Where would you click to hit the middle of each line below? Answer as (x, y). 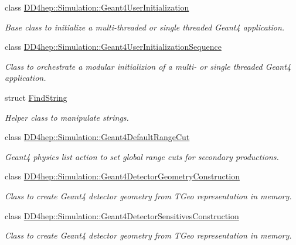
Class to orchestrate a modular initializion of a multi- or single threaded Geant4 (148, 66)
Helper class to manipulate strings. (67, 117)
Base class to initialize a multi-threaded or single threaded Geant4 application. (145, 27)
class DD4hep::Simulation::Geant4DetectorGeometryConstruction (122, 176)
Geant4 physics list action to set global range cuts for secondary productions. (142, 156)
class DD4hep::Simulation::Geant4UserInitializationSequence (113, 47)
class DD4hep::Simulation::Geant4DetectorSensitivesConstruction (122, 215)
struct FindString (36, 97)
